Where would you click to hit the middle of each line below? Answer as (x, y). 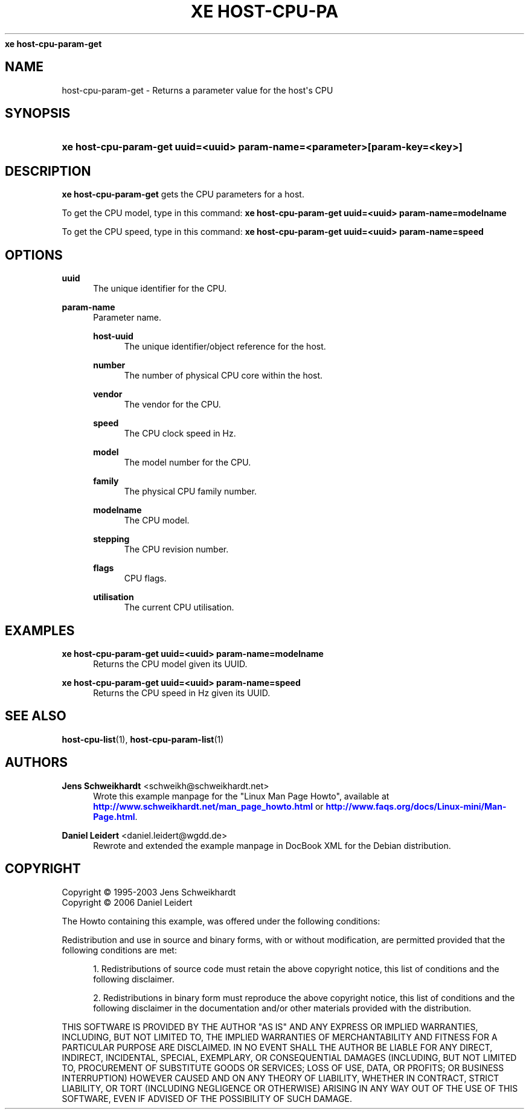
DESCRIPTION (48, 171)
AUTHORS (37, 763)
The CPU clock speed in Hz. (180, 434)
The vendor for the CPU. (172, 405)
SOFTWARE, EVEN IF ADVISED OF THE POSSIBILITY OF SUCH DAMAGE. (207, 1098)
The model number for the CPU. (188, 463)
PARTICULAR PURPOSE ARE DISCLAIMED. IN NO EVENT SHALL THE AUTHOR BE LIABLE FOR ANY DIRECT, (277, 1047)
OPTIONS (34, 255)
